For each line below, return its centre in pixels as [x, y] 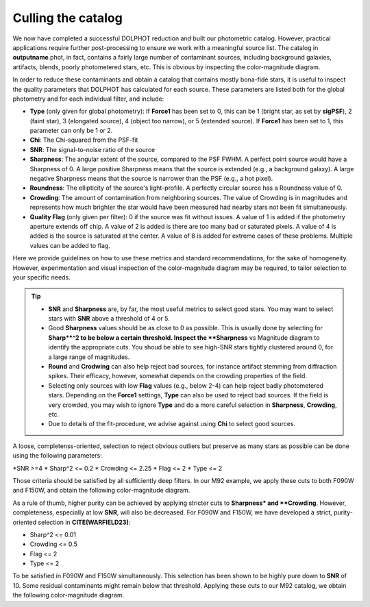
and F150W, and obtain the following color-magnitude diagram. [101, 491]
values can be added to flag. [70, 245]
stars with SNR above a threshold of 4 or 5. [109, 319]
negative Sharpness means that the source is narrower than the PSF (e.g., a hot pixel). [151, 179]
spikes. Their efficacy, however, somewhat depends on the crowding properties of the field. [178, 376]
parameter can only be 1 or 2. [71, 131]
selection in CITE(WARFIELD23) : [84, 522]
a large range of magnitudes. [89, 357]
